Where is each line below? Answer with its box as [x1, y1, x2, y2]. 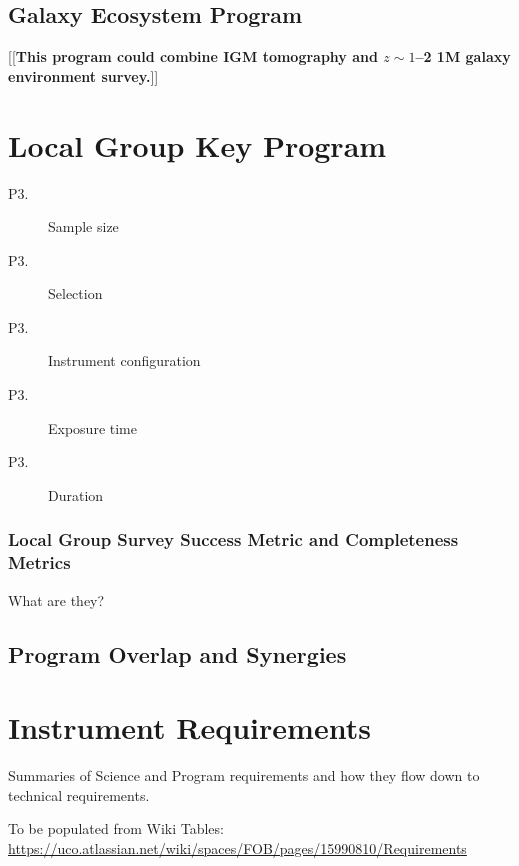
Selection [48, 283, 103, 304]
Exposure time [48, 417, 137, 438]
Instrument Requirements [8, 707, 371, 748]
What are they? [8, 589, 105, 610]
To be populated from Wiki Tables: [8, 818, 224, 839]
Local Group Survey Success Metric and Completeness [8, 527, 459, 552]
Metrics [8, 550, 71, 575]
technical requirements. [8, 784, 150, 805]
